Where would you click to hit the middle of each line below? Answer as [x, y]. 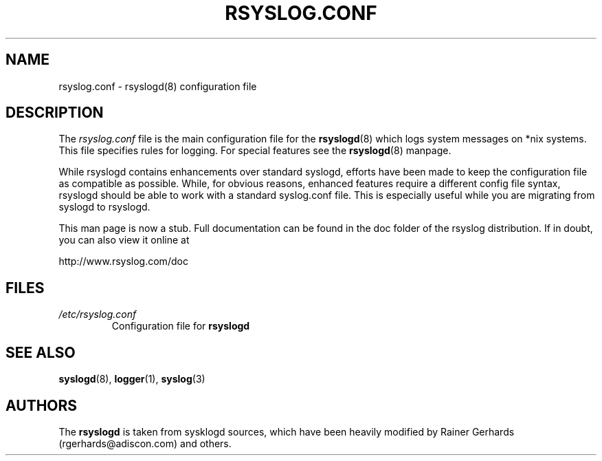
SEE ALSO [41, 352]
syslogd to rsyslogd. [104, 207]
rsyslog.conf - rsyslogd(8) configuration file [158, 86]
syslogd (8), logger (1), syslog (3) [132, 379]
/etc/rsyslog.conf [98, 314]
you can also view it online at [124, 240]
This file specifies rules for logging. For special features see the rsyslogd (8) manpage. [255, 151]
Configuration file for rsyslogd [181, 326]
